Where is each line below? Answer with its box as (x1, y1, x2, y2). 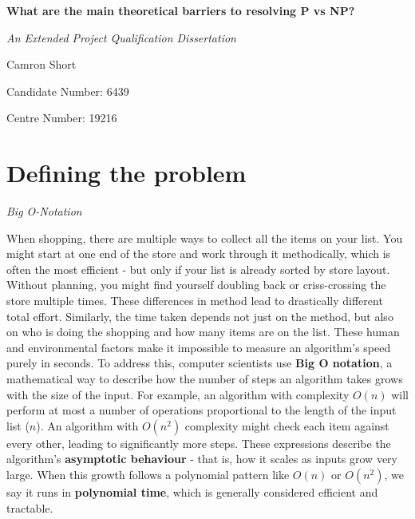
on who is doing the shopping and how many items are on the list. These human (6, 323, 400, 340)
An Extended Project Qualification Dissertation (6, 29, 236, 46)
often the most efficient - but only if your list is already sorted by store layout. (6, 260, 390, 277)
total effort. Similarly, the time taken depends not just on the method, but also (6, 307, 393, 324)
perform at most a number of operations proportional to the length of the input (6, 402, 397, 418)
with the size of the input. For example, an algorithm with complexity (6, 386, 350, 402)
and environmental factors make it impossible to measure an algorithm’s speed (6, 339, 391, 355)
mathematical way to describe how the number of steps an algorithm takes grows (6, 370, 403, 387)
